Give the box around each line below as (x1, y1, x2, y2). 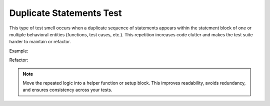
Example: (9, 48, 28, 54)
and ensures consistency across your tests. (22, 87, 112, 93)
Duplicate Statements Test (9, 7, 122, 18)
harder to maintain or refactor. (9, 39, 71, 45)
